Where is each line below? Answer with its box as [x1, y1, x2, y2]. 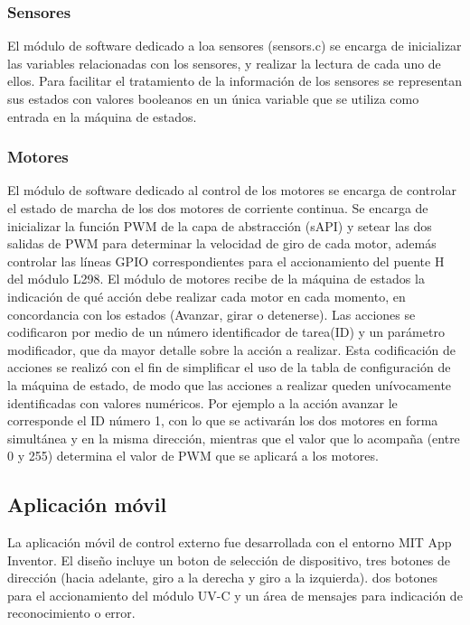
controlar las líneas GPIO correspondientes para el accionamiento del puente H [7, 251, 445, 270]
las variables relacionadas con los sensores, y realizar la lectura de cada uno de [7, 53, 441, 72]
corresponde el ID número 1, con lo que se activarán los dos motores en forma [7, 411, 438, 430]
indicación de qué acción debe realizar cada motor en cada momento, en [7, 286, 406, 305]
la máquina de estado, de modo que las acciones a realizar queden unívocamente [7, 375, 452, 394]
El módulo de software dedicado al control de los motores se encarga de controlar [7, 181, 456, 200]
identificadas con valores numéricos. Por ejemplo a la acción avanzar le [7, 393, 398, 412]
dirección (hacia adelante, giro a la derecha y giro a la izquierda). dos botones [7, 568, 437, 587]
